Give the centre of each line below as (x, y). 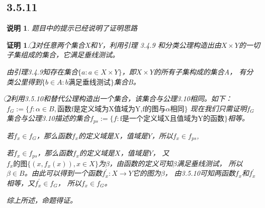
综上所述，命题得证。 (42, 200)
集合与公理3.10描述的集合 (48, 118)
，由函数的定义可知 (141, 163)
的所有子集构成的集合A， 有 (200, 71)
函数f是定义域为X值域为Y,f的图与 (111, 109)
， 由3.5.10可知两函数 (200, 173)
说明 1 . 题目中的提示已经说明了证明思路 (72, 28)
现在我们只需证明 (218, 108)
